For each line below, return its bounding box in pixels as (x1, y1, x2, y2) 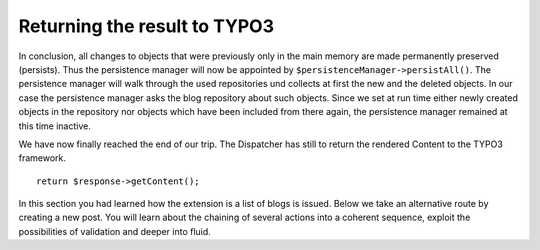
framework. (18, 152, 67, 164)
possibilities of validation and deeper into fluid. (18, 225, 212, 237)
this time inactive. (18, 120, 92, 132)
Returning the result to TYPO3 (18, 15, 275, 37)
